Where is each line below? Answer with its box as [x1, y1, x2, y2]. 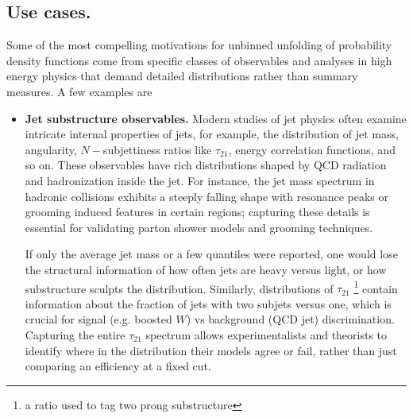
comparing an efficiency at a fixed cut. [25, 358, 211, 374]
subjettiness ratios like [102, 141, 212, 157]
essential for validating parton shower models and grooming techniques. [25, 219, 373, 235]
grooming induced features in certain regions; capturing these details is [25, 203, 370, 220]
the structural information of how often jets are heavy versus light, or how [25, 261, 387, 277]
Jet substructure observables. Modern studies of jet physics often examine [25, 110, 407, 126]
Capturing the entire [25, 326, 125, 343]
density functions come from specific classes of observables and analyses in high [6, 52, 392, 68]
